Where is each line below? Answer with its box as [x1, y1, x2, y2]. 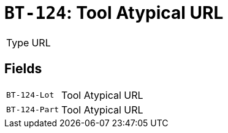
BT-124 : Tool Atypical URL [4, 2, 224, 23]
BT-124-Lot [6, 90, 55, 100]
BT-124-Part [6, 105, 59, 115]
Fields [4, 61, 42, 77]
